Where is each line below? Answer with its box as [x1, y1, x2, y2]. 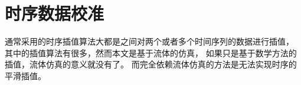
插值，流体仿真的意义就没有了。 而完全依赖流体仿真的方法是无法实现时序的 [5, 58, 297, 70]
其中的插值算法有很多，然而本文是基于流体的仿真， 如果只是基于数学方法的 [5, 46, 297, 59]
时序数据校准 [5, 1, 104, 25]
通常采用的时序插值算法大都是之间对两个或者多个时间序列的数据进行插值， [5, 35, 294, 47]
